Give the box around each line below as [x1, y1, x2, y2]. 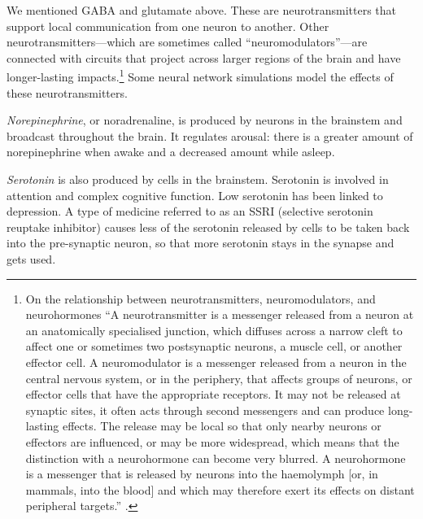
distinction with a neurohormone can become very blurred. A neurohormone [25, 449, 406, 466]
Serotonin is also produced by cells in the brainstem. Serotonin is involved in [7, 171, 389, 187]
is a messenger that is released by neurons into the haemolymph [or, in [25, 465, 378, 482]
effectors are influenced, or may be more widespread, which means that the [25, 433, 399, 450]
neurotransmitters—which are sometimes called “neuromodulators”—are [7, 33, 368, 50]
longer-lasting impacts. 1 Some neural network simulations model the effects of [7, 66, 394, 85]
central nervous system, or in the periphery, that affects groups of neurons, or [25, 369, 412, 386]
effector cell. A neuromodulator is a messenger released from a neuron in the [25, 353, 407, 370]
